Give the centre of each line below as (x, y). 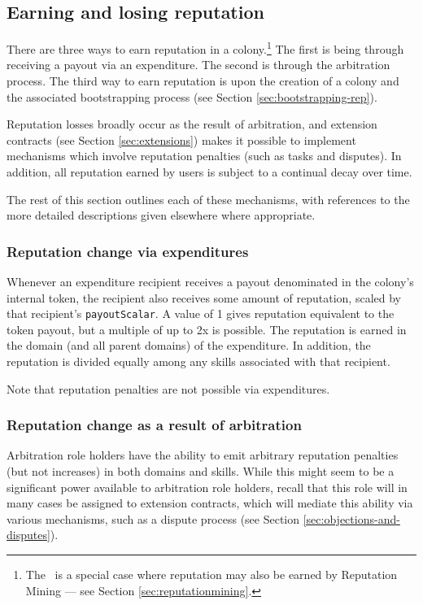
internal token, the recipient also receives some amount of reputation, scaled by (204, 297)
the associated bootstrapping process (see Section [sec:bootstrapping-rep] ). (192, 96)
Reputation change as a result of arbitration (154, 425)
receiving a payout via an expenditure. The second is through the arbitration (198, 65)
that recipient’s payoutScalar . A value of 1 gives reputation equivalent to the (201, 313)
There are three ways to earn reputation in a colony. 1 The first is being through (205, 48)
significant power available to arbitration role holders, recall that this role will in (207, 487)
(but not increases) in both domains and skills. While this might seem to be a (201, 471)
